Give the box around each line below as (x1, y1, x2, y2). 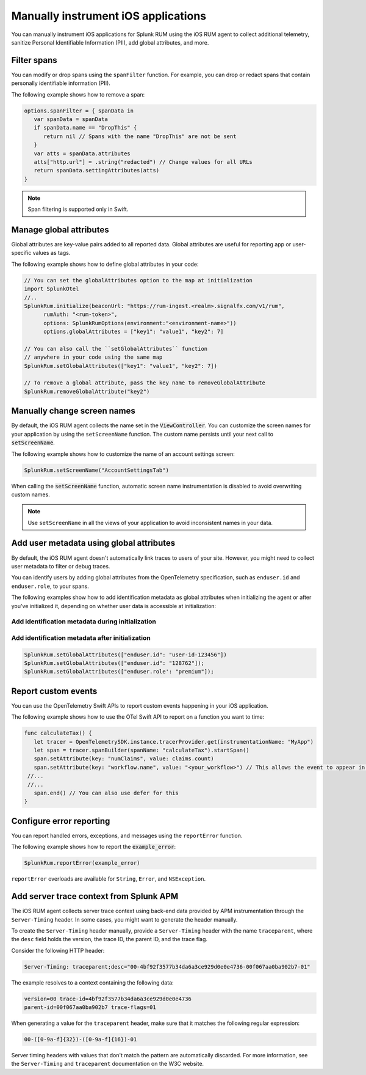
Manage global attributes (11, 224, 109, 235)
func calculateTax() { (24, 730, 92, 736)
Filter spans (11, 55, 57, 65)
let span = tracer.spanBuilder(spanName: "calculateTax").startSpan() (34, 747, 249, 754)
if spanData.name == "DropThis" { (34, 124, 137, 131)
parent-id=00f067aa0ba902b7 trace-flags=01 (24, 1004, 157, 1011)
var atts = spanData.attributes (34, 150, 131, 157)
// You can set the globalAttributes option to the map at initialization (24, 277, 253, 284)
